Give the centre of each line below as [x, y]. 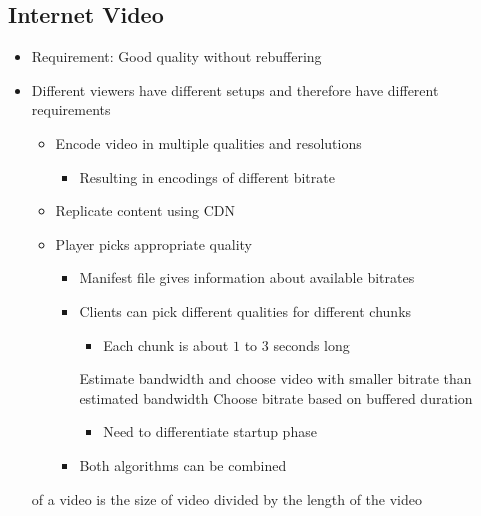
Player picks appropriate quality [154, 243]
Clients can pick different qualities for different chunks [245, 310]
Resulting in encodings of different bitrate [207, 176]
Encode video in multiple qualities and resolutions [208, 142]
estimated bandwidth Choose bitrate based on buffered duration [276, 397]
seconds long [311, 344]
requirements [71, 109]
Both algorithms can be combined [183, 464]
